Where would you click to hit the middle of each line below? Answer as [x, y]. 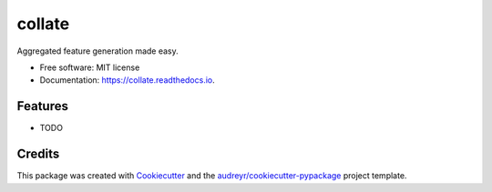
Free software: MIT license [90, 67]
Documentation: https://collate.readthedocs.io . [128, 80]
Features [42, 106]
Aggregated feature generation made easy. [98, 51]
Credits [38, 154]
